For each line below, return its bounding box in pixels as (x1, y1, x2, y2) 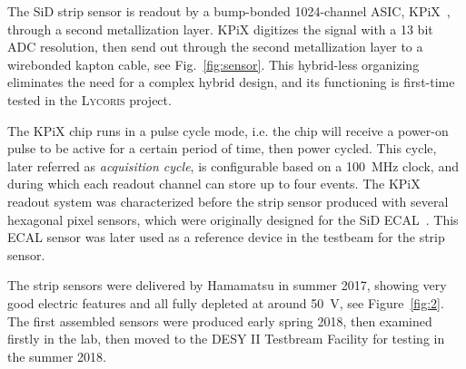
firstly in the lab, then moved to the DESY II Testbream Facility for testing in (7, 329, 445, 348)
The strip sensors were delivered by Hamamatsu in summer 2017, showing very (7, 276, 447, 295)
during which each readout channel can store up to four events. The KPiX (7, 174, 421, 193)
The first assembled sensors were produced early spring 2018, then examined (7, 311, 432, 330)
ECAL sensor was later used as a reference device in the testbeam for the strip (7, 228, 445, 247)
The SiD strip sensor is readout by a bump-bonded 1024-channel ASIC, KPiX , (7, 2, 451, 20)
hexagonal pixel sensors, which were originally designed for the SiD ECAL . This (7, 209, 459, 228)
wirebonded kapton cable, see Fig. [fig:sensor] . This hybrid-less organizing (7, 54, 420, 73)
